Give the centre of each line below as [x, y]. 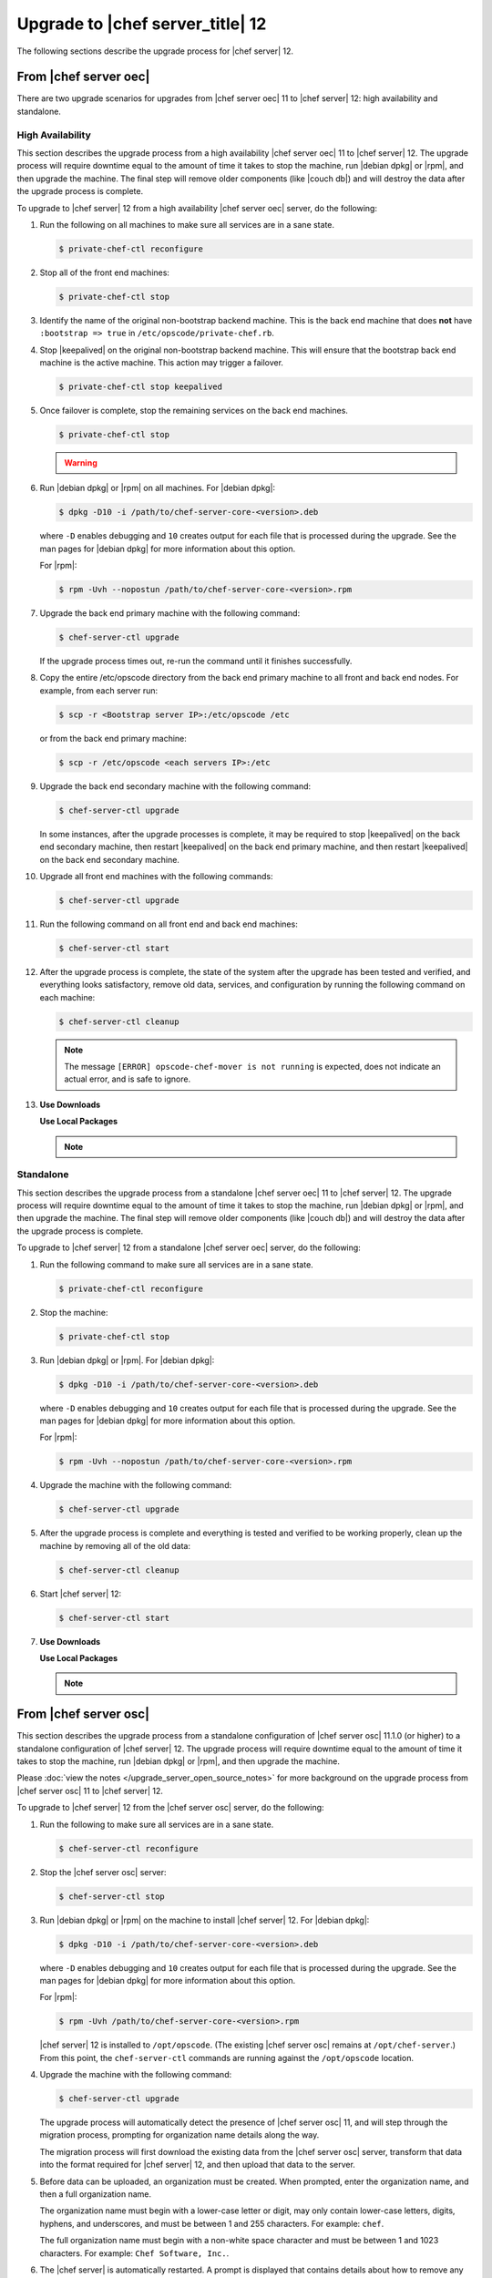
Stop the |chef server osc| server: [103, 1872]
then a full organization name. [96, 2194]
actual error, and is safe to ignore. [128, 1079]
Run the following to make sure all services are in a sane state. [157, 1824]
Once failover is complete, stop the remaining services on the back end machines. [194, 411]
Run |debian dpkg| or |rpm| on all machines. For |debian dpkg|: [158, 488]
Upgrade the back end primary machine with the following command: [170, 613]
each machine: [67, 997]
